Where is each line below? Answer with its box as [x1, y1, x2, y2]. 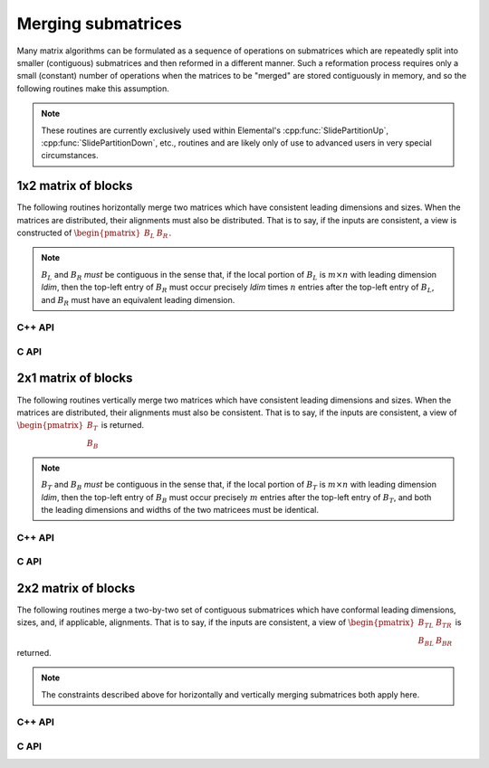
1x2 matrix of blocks [16, 178, 133, 194]
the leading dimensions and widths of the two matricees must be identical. [41, 505, 320, 516]
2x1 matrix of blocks [16, 371, 133, 386]
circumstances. [41, 150, 99, 161]
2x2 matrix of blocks [16, 580, 136, 596]
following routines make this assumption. [16, 82, 169, 94]
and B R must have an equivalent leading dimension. [41, 294, 235, 308]
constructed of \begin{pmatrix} [16, 227, 141, 238]
